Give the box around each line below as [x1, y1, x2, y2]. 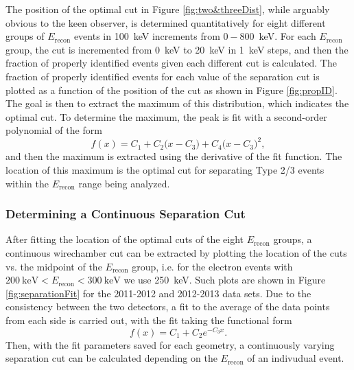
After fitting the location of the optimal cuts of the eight [5, 232, 244, 246]
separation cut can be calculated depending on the [5, 351, 217, 365]
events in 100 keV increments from [73, 29, 220, 43]
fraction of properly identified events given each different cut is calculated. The [5, 56, 337, 70]
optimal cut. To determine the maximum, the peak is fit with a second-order [5, 109, 327, 124]
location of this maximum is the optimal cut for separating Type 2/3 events [5, 163, 324, 177]
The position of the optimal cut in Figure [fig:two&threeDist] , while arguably [5, 2, 330, 16]
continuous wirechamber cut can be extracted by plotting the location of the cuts [5, 246, 347, 260]
